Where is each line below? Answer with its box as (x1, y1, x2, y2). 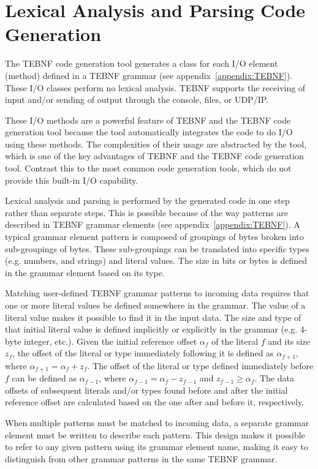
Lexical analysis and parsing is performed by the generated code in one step (5, 194, 290, 207)
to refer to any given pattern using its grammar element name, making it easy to (5, 440, 309, 453)
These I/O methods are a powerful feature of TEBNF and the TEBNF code (5, 113, 291, 126)
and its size (268, 334, 310, 347)
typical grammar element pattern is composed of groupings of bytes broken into (5, 230, 304, 243)
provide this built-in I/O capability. (5, 173, 138, 186)
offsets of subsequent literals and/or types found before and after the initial (5, 383, 288, 396)
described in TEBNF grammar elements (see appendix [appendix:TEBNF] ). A (5, 218, 300, 231)
